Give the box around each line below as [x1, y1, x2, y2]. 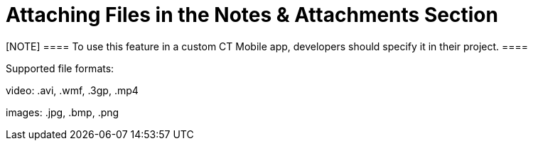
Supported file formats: [6, 62, 114, 74]
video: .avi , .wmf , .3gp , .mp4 [6, 84, 139, 96]
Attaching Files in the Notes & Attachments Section [6, 3, 498, 27]
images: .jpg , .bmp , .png [6, 106, 119, 118]
